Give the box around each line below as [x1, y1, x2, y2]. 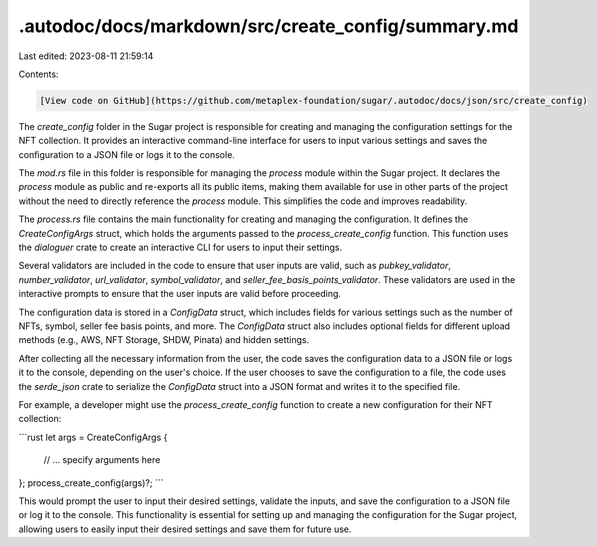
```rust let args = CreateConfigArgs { [18, 431, 168, 443]
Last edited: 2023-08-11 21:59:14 [18, 50, 154, 62]
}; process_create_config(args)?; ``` [18, 476, 164, 489]
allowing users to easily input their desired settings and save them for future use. [18, 523, 352, 535]
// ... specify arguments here [43, 454, 161, 466]
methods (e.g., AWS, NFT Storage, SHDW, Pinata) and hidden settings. [18, 334, 310, 346]
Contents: [18, 68, 59, 80]
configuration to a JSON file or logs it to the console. [18, 148, 235, 160]
